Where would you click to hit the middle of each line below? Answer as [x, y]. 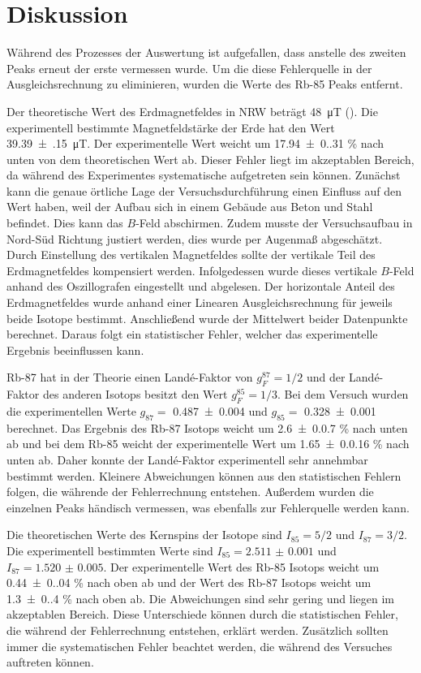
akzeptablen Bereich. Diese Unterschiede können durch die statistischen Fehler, [202, 614]
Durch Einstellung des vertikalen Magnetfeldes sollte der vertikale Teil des [191, 255]
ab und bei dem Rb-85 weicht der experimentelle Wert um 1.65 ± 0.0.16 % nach [208, 444]
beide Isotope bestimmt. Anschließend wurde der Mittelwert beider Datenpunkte [207, 318]
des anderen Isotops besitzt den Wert [135, 394]
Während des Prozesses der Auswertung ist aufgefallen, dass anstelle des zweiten [206, 52]
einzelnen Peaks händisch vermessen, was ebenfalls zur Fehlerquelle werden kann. [208, 507]
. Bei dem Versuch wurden [343, 394]
